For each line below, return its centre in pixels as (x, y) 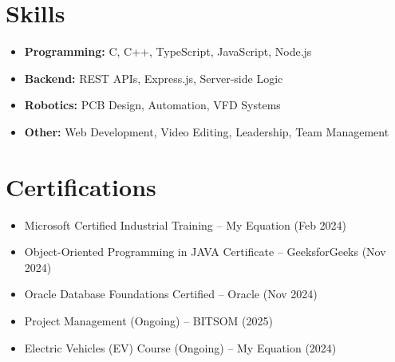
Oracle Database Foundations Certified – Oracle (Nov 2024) (171, 294)
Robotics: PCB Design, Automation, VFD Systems (152, 105)
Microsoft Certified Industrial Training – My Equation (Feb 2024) (186, 224)
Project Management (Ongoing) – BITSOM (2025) (148, 321)
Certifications (81, 186)
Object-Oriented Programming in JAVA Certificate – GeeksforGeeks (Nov (205, 252)
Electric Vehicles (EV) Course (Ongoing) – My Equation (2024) (180, 347)
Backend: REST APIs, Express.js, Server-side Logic (154, 78)
